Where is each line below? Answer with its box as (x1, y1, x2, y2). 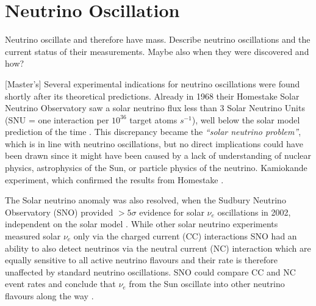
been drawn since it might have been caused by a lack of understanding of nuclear (5, 149, 312, 162)
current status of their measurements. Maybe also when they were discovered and (5, 45, 309, 57)
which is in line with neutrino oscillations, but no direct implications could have (5, 137, 303, 150)
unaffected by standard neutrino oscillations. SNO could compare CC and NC (5, 265, 296, 278)
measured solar (5, 230, 61, 242)
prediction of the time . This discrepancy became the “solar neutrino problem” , (5, 125, 301, 138)
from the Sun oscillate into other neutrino (129, 277, 285, 290)
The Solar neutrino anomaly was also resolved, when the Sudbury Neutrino (5, 194, 286, 206)
